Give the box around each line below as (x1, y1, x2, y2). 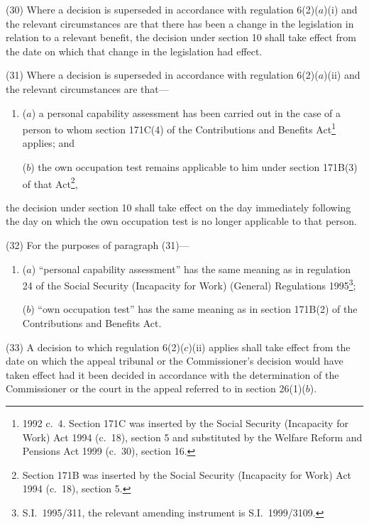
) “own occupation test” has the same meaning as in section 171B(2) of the (31, 302, 358, 316)
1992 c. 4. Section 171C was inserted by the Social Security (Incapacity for (22, 416, 348, 431)
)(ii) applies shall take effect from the (188, 339, 351, 354)
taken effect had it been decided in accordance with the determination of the (6, 367, 339, 382)
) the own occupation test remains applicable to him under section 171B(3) (31, 160, 358, 174)
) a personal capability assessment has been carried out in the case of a (31, 105, 341, 120)
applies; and (22, 136, 75, 150)
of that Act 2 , (22, 174, 78, 191)
